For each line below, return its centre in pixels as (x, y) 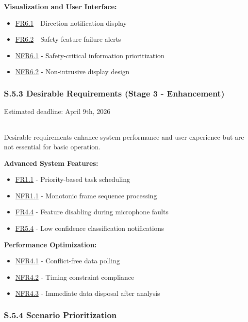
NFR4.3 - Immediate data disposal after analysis (88, 293)
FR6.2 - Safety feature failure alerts (68, 39)
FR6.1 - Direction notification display (71, 23)
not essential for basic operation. (52, 146)
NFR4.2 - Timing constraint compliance (75, 277)
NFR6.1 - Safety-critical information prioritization (90, 55)
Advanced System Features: (51, 163)
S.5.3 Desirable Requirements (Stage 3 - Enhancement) (114, 93)
